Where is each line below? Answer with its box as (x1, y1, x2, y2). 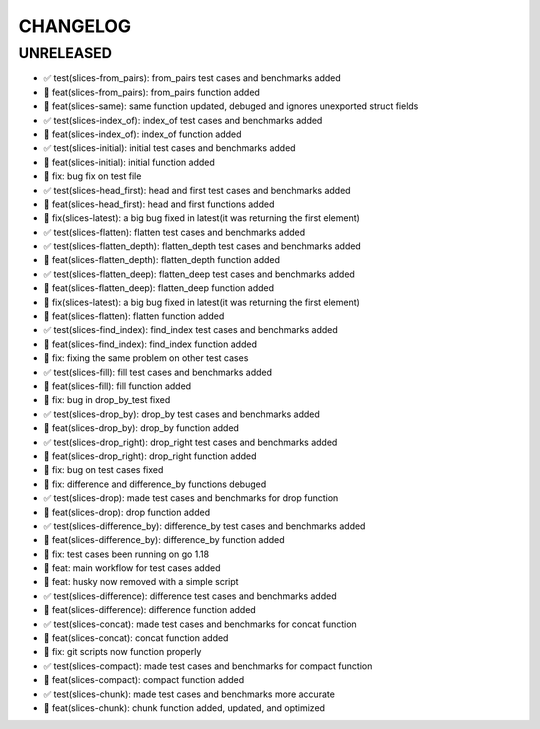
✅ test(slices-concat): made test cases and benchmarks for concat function (43, 618, 357, 630)
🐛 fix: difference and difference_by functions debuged (43, 478, 267, 490)
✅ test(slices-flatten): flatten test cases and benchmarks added (43, 226, 306, 238)
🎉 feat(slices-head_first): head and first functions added (43, 198, 275, 210)
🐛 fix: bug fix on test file (43, 170, 142, 182)
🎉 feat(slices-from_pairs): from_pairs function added (43, 86, 260, 98)
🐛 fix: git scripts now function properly (43, 646, 202, 658)
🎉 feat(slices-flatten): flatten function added (43, 310, 225, 322)
